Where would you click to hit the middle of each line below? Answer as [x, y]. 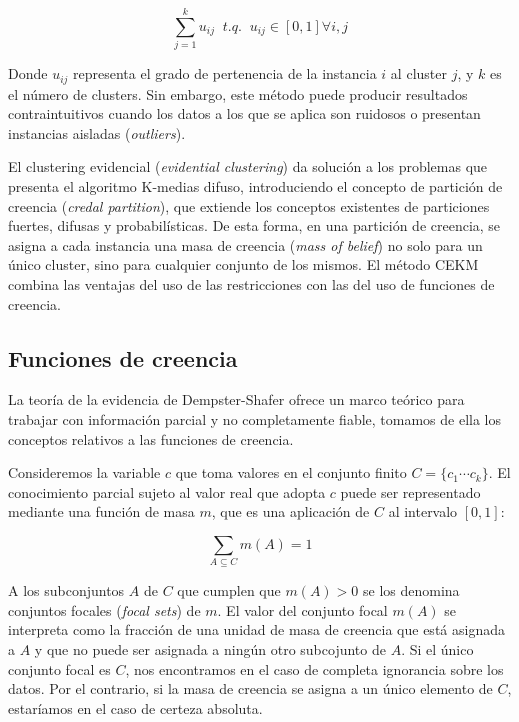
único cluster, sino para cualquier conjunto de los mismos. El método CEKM [243, 264]
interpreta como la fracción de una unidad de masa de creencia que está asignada [256, 629]
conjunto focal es [59, 668]
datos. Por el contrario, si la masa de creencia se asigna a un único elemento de [250, 688]
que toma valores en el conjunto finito [291, 472]
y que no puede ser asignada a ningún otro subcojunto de [210, 648]
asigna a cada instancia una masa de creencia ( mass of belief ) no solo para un [245, 244]
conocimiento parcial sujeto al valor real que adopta [167, 491]
